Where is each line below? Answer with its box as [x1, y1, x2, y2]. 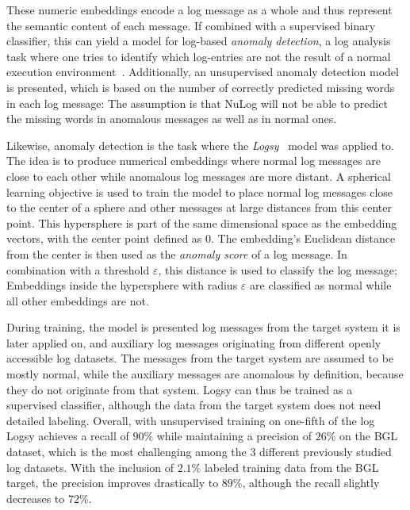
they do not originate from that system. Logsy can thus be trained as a [6, 381, 353, 397]
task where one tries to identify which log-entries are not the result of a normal [6, 48, 391, 64]
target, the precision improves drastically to [6, 474, 219, 491]
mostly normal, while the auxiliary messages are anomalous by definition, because [6, 366, 404, 382]
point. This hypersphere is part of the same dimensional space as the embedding [6, 214, 397, 231]
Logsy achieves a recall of [6, 428, 129, 444]
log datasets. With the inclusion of [6, 458, 174, 475]
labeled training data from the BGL [204, 458, 379, 475]
